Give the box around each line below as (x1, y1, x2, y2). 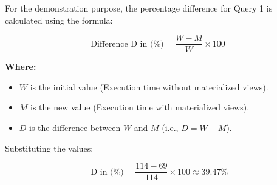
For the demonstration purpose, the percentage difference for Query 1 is (5, 2, 273, 14)
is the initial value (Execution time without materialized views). (30, 80, 268, 93)
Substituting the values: (5, 141, 94, 154)
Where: (5, 60, 36, 73)
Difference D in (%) (91, 39, 164, 49)
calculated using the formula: (5, 13, 113, 26)
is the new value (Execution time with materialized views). (30, 101, 250, 113)
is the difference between (29, 121, 121, 134)
